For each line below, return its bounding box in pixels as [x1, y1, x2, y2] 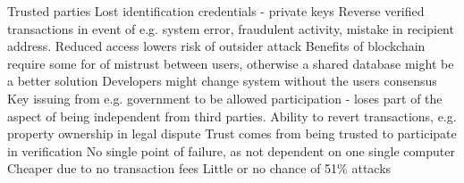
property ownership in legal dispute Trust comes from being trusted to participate [7, 124, 457, 143]
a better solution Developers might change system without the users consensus [7, 71, 437, 90]
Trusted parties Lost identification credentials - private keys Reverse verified [7, 2, 425, 20]
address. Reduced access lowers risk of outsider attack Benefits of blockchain [7, 37, 426, 55]
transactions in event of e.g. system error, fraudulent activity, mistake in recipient [7, 19, 454, 37]
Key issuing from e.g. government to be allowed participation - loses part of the [7, 88, 443, 107]
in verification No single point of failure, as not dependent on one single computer [7, 141, 455, 160]
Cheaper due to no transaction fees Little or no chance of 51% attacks [7, 159, 392, 178]
